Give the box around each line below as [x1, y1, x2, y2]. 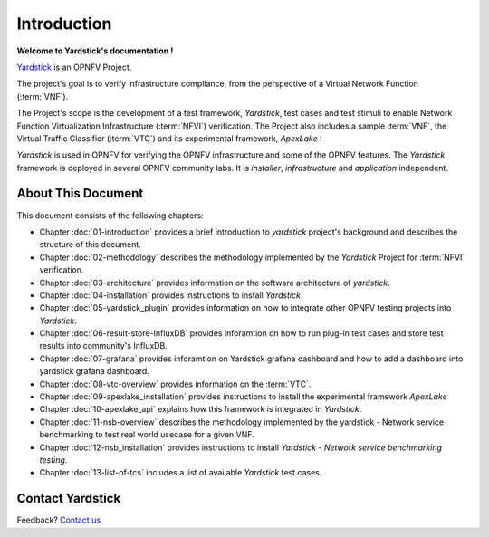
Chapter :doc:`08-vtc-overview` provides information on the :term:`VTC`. [39, 379, 312, 389]
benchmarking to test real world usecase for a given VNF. [39, 429, 255, 440]
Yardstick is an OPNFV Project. [16, 62, 132, 72]
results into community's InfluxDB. [39, 340, 168, 351]
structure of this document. [39, 239, 142, 250]
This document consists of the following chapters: [16, 209, 204, 221]
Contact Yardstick [16, 491, 121, 506]
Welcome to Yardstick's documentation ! [16, 45, 174, 56]
